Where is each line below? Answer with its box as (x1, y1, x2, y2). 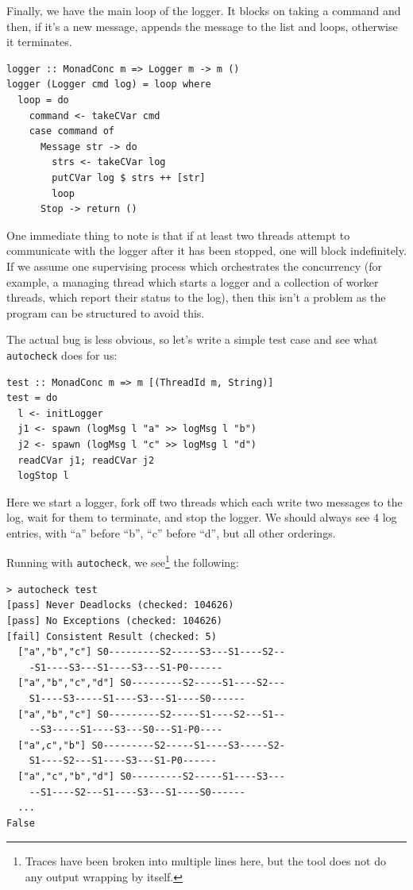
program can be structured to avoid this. (6, 304, 205, 321)
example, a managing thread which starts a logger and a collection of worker (6, 273, 379, 290)
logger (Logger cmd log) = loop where (6, 79, 211, 91)
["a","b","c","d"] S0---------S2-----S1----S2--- (17, 677, 285, 689)
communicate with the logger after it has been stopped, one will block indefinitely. (6, 242, 407, 259)
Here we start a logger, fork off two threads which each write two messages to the (6, 493, 403, 510)
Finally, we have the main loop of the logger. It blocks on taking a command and (6, 2, 401, 18)
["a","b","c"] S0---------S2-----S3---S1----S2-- (17, 646, 285, 658)
